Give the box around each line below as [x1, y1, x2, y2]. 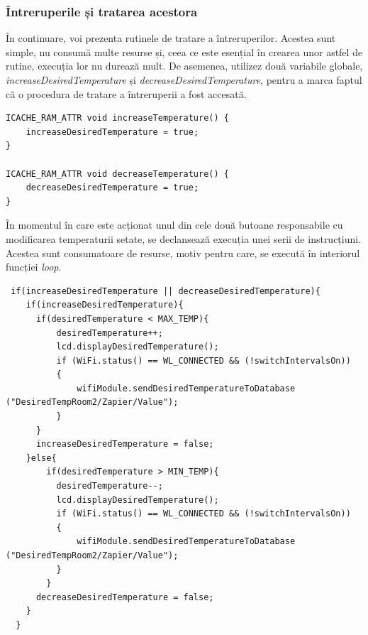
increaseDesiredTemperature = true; [26, 126, 199, 137]
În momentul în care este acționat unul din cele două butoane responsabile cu [6, 217, 343, 232]
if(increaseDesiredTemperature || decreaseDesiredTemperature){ [11, 286, 320, 296]
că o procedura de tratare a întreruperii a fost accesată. [6, 86, 247, 101]
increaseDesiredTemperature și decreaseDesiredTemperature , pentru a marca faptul [6, 72, 362, 87]
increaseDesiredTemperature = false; [35, 439, 214, 450]
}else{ [26, 452, 57, 463]
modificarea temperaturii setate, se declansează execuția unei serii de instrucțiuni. [6, 231, 362, 246]
